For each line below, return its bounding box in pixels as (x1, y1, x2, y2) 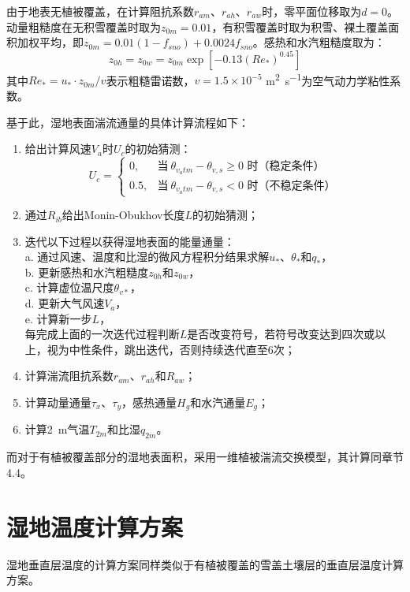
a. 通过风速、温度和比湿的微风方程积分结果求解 (24, 248, 270, 265)
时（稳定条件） (247, 161, 325, 173)
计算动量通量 (24, 394, 91, 411)
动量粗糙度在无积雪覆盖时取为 (6, 18, 161, 35)
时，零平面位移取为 (262, 3, 362, 19)
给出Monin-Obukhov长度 (61, 207, 185, 223)
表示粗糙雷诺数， (106, 72, 195, 88)
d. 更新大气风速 (24, 295, 105, 311)
